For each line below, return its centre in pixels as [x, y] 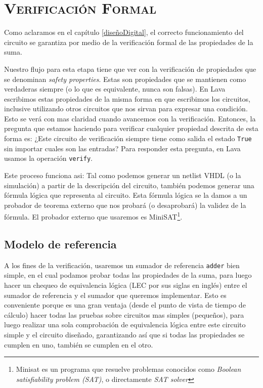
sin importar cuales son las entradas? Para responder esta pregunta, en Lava [122, 148]
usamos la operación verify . [48, 158]
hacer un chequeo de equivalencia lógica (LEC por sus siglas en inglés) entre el [126, 285]
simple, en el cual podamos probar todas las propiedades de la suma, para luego [128, 275]
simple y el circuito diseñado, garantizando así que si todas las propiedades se [124, 335]
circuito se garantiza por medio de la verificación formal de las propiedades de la [129, 42]
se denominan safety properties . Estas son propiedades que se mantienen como [125, 79]
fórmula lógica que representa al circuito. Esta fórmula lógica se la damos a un [126, 195]
